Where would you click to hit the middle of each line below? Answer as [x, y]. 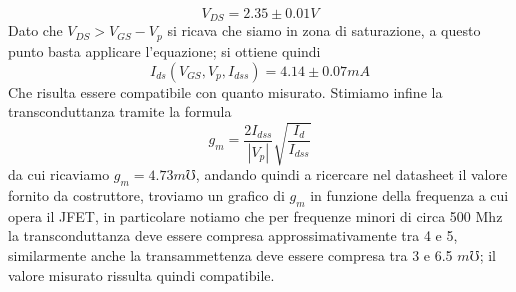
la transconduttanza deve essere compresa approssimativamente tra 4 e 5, [233, 235]
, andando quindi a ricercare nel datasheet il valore [351, 174]
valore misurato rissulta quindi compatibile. [141, 274]
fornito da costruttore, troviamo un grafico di [146, 195]
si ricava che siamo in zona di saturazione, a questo [324, 30]
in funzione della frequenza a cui [409, 195]
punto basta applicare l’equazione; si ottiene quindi [164, 50]
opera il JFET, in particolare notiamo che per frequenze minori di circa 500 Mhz [255, 215]
